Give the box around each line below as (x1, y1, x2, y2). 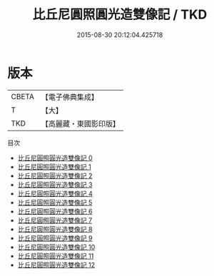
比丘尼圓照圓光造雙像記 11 (17, 251, 94, 260)
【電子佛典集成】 (41, 92, 98, 102)
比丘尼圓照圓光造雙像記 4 (17, 189, 93, 198)
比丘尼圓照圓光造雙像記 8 (17, 225, 93, 233)
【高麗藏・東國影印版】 (41, 118, 120, 128)
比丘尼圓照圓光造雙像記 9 (17, 233, 93, 242)
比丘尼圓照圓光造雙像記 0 (17, 153, 93, 162)
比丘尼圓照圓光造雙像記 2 (17, 171, 93, 180)
